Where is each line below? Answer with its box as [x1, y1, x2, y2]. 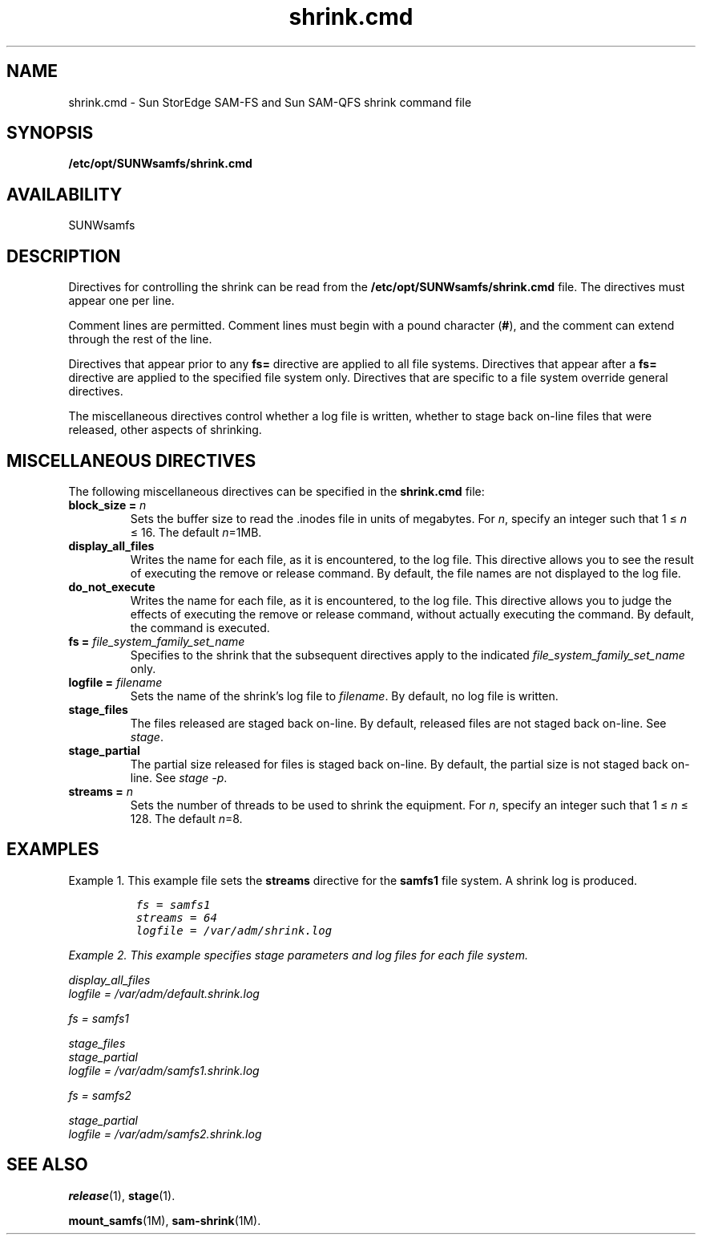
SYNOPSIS [6, 123, 94, 144]
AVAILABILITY [6, 184, 123, 205]
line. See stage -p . [130, 770, 228, 785]
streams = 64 [135, 910, 217, 924]
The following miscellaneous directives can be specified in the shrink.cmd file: [68, 484, 485, 498]
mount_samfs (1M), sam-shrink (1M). [68, 1213, 261, 1227]
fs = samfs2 [68, 1088, 131, 1102]
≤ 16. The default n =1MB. [130, 525, 262, 539]
